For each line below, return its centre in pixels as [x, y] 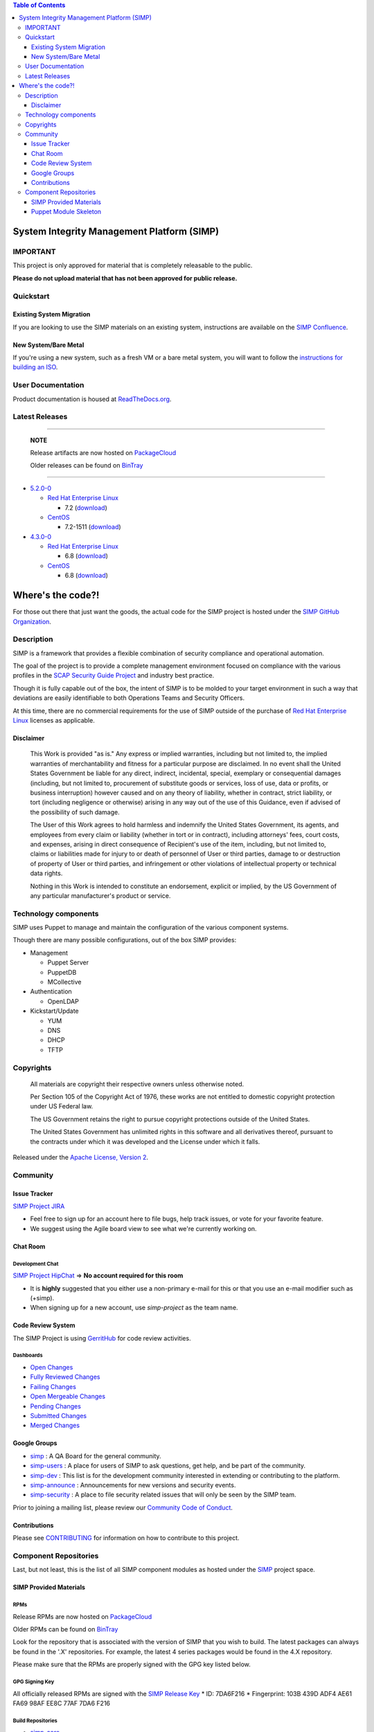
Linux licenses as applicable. [54, 721]
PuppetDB [62, 972]
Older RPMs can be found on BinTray [65, 1629]
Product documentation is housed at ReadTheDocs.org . [92, 399]
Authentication [51, 991]
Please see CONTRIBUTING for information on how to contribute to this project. [126, 1538]
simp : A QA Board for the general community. [96, 1456]
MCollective [64, 982]
